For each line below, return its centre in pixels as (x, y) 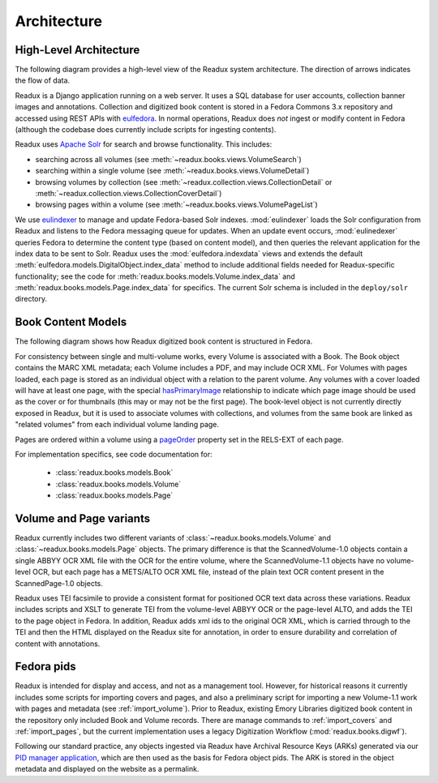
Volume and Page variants (82, 518)
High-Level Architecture (77, 50)
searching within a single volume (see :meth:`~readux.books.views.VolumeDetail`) (172, 171)
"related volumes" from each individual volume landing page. (117, 425)
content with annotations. (58, 644)
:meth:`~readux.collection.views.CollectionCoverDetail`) (129, 193)
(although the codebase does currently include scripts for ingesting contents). (146, 130)
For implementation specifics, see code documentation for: (114, 454)
